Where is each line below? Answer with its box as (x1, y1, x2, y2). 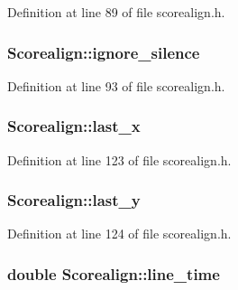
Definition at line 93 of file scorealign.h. (7, 76, 225, 95)
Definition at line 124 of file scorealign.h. (7, 224, 232, 243)
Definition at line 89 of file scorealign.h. (7, 3, 225, 21)
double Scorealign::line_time (7, 262, 220, 285)
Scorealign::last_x (7, 115, 141, 137)
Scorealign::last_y (7, 189, 141, 211)
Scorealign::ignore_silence (7, 41, 200, 63)
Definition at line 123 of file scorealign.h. (7, 150, 232, 169)
